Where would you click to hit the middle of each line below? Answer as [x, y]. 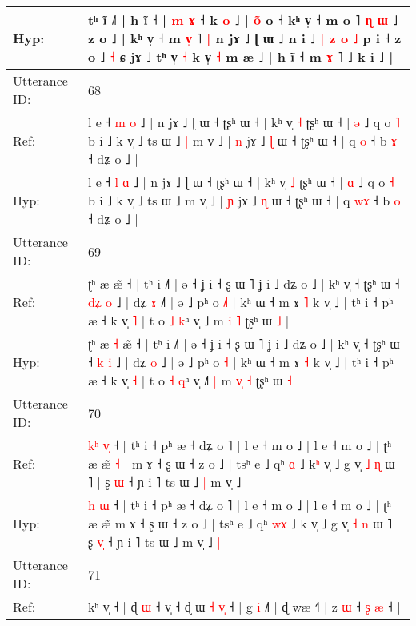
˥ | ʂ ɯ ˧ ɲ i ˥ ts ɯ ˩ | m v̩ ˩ [164, 482]
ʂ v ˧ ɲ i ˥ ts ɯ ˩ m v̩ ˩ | [154, 542]
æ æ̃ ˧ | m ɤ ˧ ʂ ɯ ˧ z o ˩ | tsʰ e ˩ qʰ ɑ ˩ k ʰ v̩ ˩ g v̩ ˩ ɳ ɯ [241, 463]
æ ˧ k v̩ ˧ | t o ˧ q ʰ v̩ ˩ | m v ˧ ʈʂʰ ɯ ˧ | [194, 380]
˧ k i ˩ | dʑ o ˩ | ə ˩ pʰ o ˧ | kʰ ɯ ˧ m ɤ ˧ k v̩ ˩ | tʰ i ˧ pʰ [240, 362]
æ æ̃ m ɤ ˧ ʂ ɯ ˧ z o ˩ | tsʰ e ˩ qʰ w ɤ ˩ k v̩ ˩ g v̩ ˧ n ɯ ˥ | [244, 523]
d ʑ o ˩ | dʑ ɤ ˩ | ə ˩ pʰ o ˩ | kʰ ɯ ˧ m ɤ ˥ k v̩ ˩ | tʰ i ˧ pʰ [240, 302]
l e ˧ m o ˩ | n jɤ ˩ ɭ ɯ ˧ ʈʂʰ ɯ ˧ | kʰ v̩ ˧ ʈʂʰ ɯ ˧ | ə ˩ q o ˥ [244, 122]
